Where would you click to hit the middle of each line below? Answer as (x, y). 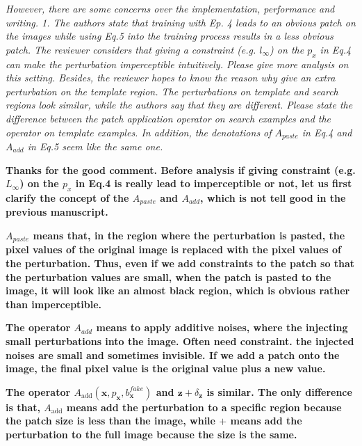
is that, (23, 407)
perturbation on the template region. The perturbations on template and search (172, 91)
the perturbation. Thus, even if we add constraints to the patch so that (180, 263)
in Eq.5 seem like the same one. (95, 146)
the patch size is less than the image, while (110, 421)
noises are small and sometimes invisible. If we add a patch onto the (173, 355)
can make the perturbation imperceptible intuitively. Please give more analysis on (177, 64)
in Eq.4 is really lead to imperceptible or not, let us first (214, 183)
